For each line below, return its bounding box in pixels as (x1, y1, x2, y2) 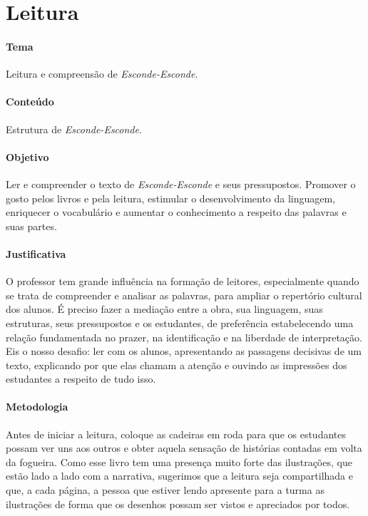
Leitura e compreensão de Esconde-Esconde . (6, 66, 198, 81)
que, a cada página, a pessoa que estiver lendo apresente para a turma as (6, 483, 324, 497)
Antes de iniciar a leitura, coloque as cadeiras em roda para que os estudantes (6, 426, 347, 441)
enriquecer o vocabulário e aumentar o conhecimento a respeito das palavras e (6, 205, 347, 220)
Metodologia (6, 399, 68, 414)
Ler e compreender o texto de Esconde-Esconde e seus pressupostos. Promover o (6, 176, 356, 191)
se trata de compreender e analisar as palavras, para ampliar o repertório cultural (6, 287, 362, 302)
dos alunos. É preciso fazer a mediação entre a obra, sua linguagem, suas (6, 301, 323, 316)
